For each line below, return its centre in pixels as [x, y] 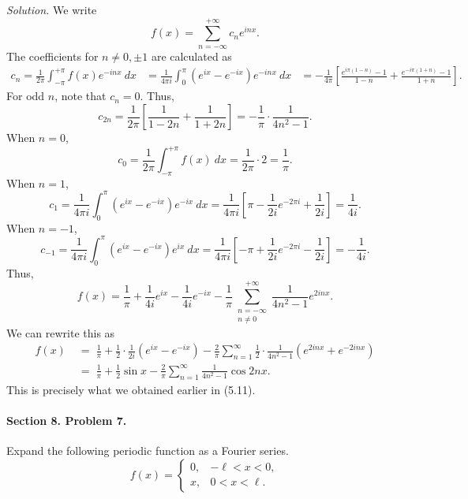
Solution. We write [52, 9]
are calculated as [191, 56]
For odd [26, 96]
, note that [80, 96]
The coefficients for [52, 56]
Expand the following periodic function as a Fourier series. [148, 451]
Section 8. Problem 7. [67, 420]
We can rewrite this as [61, 332]
